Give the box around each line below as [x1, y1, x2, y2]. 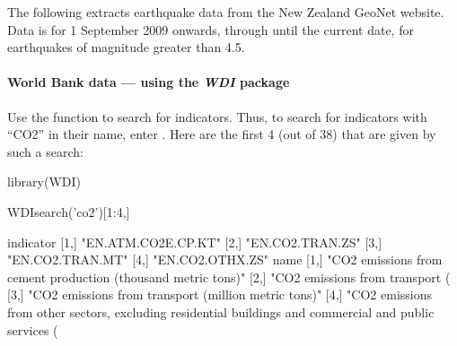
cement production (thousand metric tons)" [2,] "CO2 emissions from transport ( [7, 267, 451, 286]
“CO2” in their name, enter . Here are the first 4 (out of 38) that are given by [7, 125, 436, 143]
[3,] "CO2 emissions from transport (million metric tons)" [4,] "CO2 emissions [7, 285, 433, 304]
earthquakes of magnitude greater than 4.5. [7, 38, 245, 56]
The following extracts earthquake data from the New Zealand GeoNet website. [7, 3, 444, 21]
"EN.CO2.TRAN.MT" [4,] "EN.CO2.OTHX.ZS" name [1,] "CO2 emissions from [7, 250, 443, 269]
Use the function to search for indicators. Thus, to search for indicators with [7, 107, 427, 125]
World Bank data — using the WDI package [7, 73, 290, 91]
